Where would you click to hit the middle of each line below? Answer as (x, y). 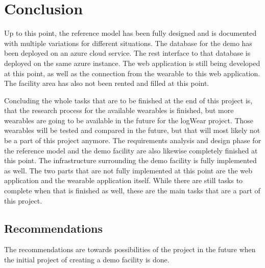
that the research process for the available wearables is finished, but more (119, 110)
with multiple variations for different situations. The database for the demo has (128, 43)
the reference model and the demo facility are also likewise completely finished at (131, 150)
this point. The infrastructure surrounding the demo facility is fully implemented (130, 160)
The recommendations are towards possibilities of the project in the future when (130, 249)
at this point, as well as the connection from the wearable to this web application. (132, 73)
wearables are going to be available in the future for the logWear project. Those (129, 120)
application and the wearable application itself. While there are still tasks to (124, 180)
